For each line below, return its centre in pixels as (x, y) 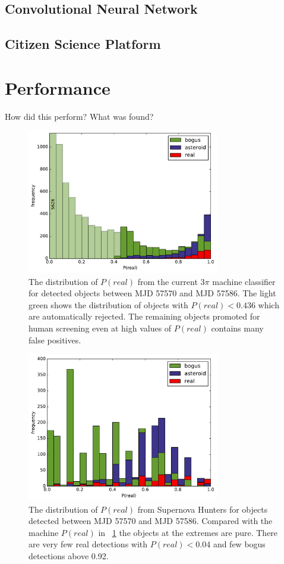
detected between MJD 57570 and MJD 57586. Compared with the (151, 521)
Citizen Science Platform (83, 44)
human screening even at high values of (100, 328)
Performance (58, 87)
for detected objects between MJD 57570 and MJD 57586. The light (152, 293)
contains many (237, 328)
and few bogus (239, 544)
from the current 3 (171, 281)
